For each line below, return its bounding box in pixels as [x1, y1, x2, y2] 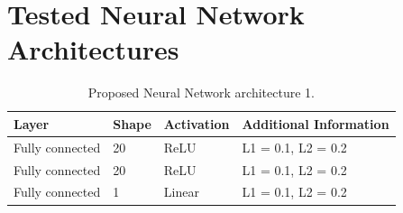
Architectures [7, 31, 179, 68]
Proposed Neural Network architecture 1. [87, 83, 315, 102]
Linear [163, 182, 199, 201]
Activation [163, 114, 230, 133]
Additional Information [242, 114, 389, 133]
